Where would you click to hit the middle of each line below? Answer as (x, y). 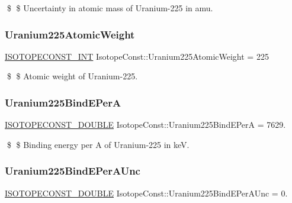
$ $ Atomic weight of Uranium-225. (72, 76)
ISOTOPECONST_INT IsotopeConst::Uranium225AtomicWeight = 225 (137, 56)
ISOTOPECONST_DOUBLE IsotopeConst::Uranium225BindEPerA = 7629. (145, 125)
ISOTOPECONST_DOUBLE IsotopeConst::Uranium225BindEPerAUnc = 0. (146, 193)
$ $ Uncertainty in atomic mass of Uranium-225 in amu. (110, 8)
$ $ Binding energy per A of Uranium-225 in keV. (98, 144)
